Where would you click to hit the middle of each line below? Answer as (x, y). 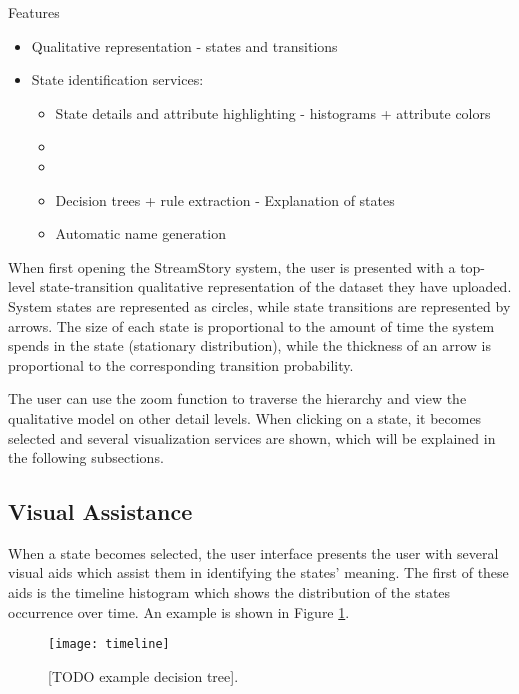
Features (34, 12)
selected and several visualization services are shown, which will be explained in (252, 437)
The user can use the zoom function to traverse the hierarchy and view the (237, 398)
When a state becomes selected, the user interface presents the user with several (253, 552)
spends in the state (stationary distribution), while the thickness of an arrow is (250, 345)
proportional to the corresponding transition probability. (181, 364)
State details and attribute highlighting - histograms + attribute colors (273, 112)
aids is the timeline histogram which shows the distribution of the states (229, 592)
